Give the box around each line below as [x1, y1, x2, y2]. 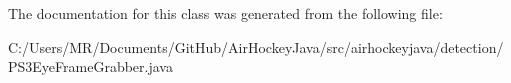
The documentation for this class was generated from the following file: [8, 3, 443, 23]
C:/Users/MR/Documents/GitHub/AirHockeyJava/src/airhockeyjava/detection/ [8, 36, 504, 57]
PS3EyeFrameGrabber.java [8, 56, 173, 77]
